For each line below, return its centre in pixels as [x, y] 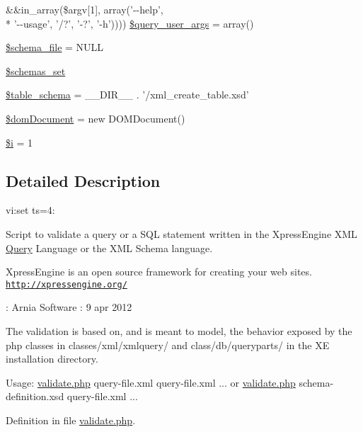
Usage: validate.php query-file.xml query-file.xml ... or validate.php [151, 382]
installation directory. [52, 359]
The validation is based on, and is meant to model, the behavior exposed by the [179, 330]
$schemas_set [36, 70]
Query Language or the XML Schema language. [109, 248]
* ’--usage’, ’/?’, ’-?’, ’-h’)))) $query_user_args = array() [130, 23]
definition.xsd [35, 396]
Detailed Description [83, 180]
